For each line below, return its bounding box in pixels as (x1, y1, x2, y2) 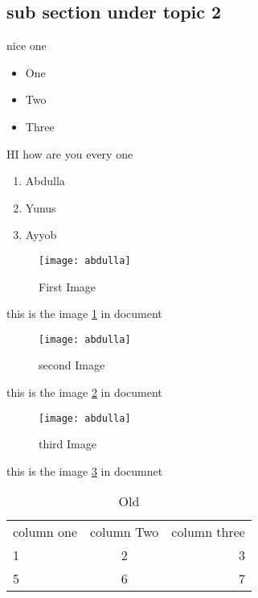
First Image (39, 278, 96, 295)
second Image (39, 357, 105, 373)
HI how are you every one (6, 145, 133, 162)
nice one (6, 37, 47, 54)
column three (171, 522, 245, 542)
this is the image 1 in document (6, 305, 162, 322)
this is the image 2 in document (6, 384, 162, 401)
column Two (90, 522, 159, 542)
